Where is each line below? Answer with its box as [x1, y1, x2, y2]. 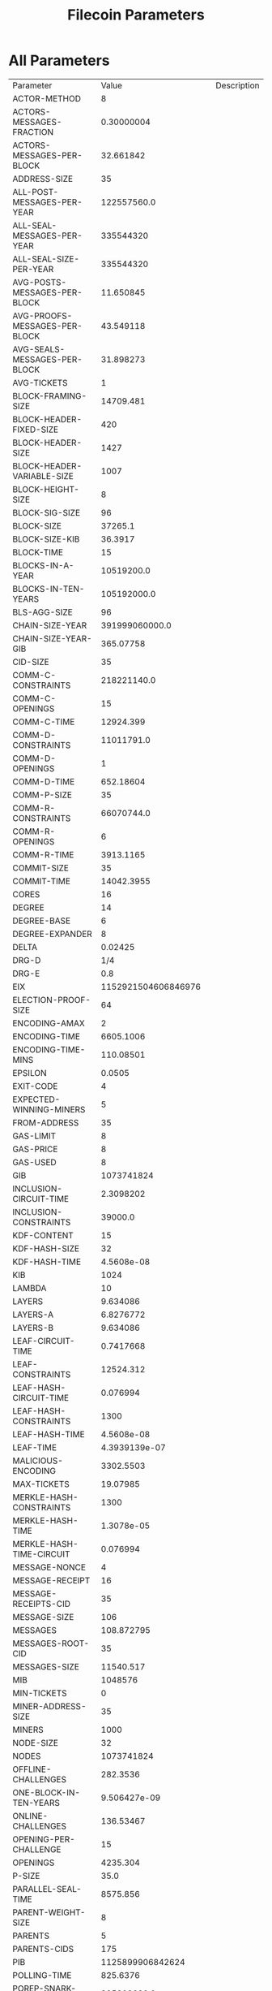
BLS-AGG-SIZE [12, 607, 73, 618]
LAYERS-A [12, 1309, 54, 1320]
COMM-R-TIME [12, 849, 74, 860]
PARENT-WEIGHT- [12, 1907, 86, 1918]
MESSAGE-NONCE [12, 1561, 87, 1573]
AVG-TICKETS [12, 377, 68, 388]
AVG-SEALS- [12, 343, 66, 355]
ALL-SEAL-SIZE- [12, 253, 79, 265]
